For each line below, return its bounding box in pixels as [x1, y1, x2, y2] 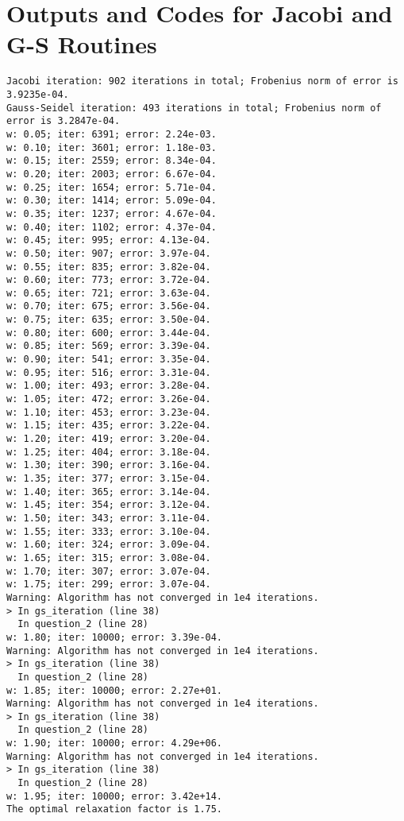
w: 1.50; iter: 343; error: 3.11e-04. [6, 512, 211, 524]
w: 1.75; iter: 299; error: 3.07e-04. [6, 579, 211, 591]
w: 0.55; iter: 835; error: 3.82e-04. [6, 261, 211, 273]
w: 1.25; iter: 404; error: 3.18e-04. [6, 446, 211, 458]
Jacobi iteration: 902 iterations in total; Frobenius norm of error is [6, 76, 398, 87]
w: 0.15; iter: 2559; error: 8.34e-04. [6, 155, 217, 167]
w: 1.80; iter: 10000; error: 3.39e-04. [6, 631, 223, 643]
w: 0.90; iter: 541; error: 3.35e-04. [6, 354, 211, 366]
